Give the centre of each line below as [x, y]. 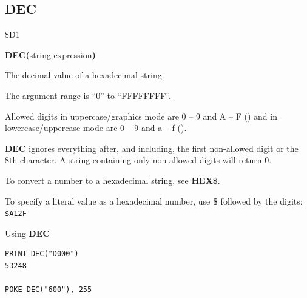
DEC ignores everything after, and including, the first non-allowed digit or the [152, 148]
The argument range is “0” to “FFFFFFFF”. [88, 95]
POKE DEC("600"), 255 [49, 290]
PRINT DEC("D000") [42, 254]
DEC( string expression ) [50, 54]
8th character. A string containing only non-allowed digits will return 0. [138, 160]
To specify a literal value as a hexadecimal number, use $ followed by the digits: [154, 201]
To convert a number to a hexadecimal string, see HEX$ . [113, 180]
